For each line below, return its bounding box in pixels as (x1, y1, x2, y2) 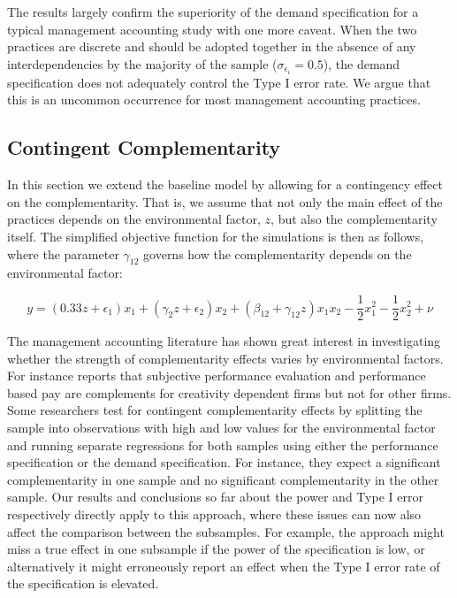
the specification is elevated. (7, 574, 159, 593)
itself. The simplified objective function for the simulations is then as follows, (7, 227, 424, 246)
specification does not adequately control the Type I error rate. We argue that (7, 73, 431, 91)
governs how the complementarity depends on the (143, 244, 412, 263)
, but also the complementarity (270, 210, 438, 228)
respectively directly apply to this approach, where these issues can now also (7, 505, 422, 524)
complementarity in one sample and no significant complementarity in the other (7, 470, 439, 488)
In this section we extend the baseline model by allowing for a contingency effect (7, 175, 443, 194)
